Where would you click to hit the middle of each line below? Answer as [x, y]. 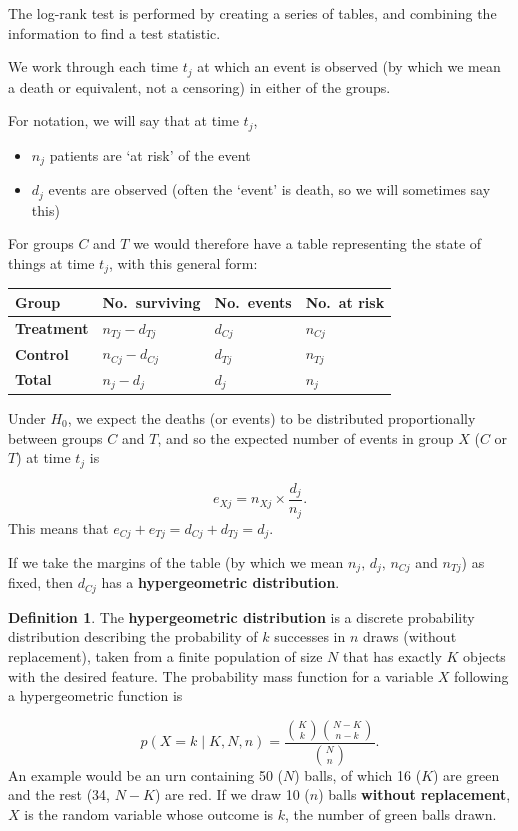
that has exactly [392, 656]
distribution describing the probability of [133, 636]
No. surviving [151, 301]
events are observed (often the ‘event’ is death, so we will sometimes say [269, 189]
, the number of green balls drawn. [391, 813]
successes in [310, 636]
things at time [51, 262]
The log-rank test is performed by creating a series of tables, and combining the [252, 13]
